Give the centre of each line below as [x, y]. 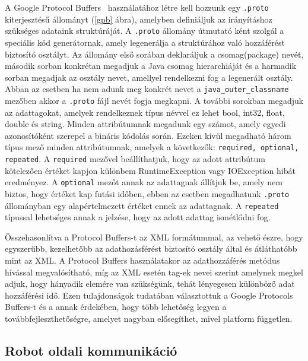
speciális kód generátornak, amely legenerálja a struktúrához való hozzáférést [145, 42]
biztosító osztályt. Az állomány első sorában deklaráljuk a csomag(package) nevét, [154, 54]
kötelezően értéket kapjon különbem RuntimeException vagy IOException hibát [150, 170]
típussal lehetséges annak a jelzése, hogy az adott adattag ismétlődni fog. [138, 217]
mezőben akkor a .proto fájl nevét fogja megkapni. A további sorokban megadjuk [154, 100]
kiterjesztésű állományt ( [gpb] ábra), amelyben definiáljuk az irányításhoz [139, 19]
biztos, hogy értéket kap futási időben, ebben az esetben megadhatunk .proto [147, 193]
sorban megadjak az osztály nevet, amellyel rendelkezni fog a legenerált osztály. [149, 77]
